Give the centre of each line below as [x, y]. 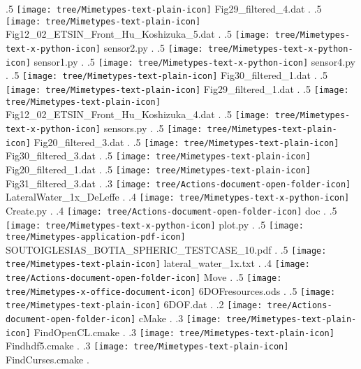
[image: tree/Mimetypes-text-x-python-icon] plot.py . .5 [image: [155, 224]
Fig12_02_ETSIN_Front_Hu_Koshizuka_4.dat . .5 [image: [138, 114]
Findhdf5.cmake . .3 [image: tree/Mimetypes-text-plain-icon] [147, 346]
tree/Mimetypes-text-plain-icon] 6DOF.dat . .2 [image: [134, 304]
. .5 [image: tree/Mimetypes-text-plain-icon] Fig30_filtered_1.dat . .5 [167, 75]
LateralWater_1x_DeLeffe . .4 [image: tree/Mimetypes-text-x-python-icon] [178, 197]
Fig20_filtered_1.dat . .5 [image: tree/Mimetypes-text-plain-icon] [158, 169]
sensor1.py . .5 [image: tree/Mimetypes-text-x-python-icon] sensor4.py [194, 61]
